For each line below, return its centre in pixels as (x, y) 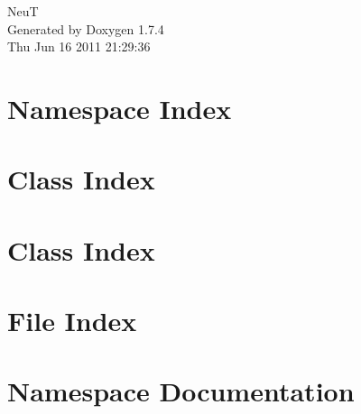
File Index (72, 321)
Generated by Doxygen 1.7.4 (86, 28)
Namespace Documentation (181, 391)
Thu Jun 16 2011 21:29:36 (79, 46)
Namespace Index (120, 108)
